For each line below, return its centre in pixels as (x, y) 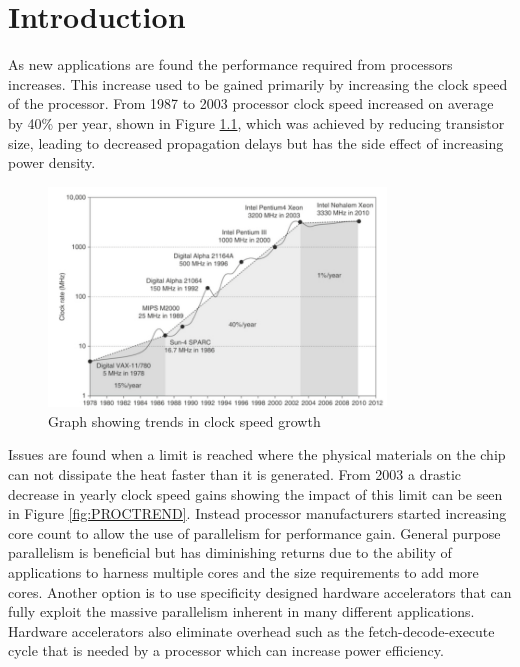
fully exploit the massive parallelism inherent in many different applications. (241, 611)
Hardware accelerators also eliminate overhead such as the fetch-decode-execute (251, 630)
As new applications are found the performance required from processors (230, 64)
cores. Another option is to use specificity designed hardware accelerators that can (260, 591)
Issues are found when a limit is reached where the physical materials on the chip (257, 454)
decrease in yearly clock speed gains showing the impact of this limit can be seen (255, 493)
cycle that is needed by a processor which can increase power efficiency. (226, 650)
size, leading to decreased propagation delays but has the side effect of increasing (256, 142)
